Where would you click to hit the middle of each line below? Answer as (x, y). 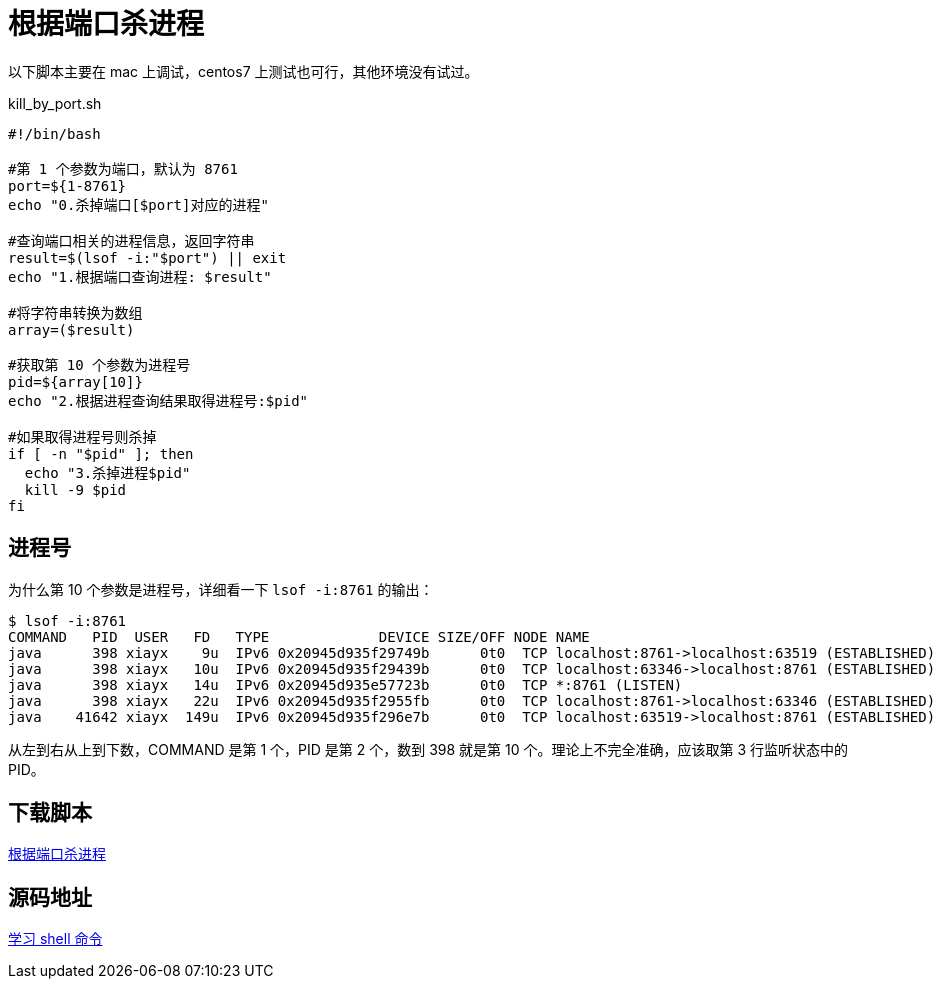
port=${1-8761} (67, 185)
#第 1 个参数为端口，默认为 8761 (123, 168)
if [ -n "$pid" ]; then (101, 453)
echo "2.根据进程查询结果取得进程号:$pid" (158, 400)
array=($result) (71, 329)
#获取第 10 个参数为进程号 (99, 364)
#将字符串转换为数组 (75, 312)
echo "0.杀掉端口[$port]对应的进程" (138, 204)
